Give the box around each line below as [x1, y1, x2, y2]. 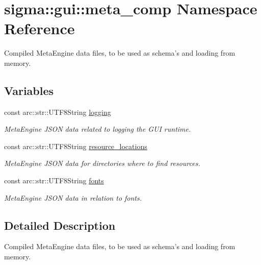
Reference [4, 18, 75, 39]
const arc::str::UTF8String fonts [4, 175, 104, 186]
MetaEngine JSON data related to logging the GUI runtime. [4, 124, 191, 134]
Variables [4, 82, 54, 98]
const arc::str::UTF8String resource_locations [4, 140, 147, 151]
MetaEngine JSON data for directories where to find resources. [4, 158, 200, 168]
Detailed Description [4, 217, 116, 233]
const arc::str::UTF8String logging [4, 106, 111, 117]
